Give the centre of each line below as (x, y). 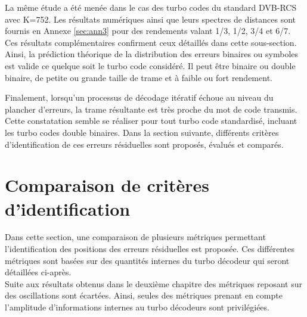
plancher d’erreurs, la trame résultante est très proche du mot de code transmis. (151, 109)
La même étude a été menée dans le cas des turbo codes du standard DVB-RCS (151, 7)
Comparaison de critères (107, 185)
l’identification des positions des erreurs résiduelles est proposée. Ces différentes (150, 249)
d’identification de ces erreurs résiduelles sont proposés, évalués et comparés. (144, 144)
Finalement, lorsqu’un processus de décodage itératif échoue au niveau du (139, 97)
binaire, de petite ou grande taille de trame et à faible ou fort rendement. (139, 77)
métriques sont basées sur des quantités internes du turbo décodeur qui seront (147, 260)
